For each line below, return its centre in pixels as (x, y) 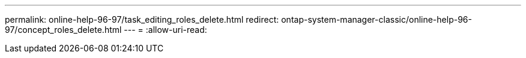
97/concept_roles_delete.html (63, 30)
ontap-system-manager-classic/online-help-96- (376, 19)
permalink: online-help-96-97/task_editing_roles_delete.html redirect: (142, 19)
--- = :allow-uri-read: (165, 30)
